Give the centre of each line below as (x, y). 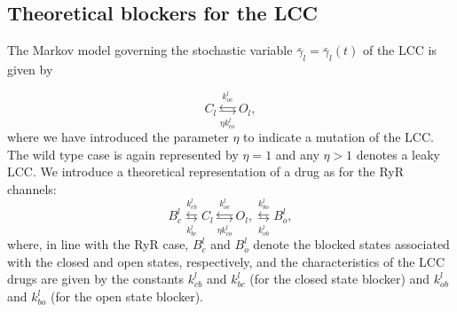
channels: (32, 189)
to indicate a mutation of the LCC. (339, 137)
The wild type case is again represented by (123, 154)
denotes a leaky (398, 154)
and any (297, 154)
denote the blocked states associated (351, 244)
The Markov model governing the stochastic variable (150, 50)
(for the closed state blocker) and (340, 279)
